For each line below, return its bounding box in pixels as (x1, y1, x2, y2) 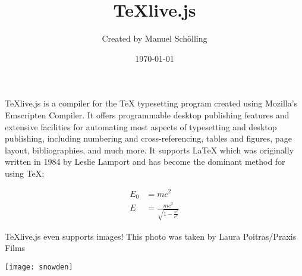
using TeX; (5, 167, 45, 179)
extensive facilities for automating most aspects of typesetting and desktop (5, 120, 277, 133)
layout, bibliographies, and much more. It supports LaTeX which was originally (5, 143, 294, 156)
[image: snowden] (5, 263, 73, 272)
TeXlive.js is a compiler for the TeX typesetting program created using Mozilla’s (5, 97, 298, 109)
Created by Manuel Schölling (102, 32, 207, 45)
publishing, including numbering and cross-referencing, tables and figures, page (5, 132, 292, 145)
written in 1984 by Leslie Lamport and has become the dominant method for (5, 155, 285, 168)
